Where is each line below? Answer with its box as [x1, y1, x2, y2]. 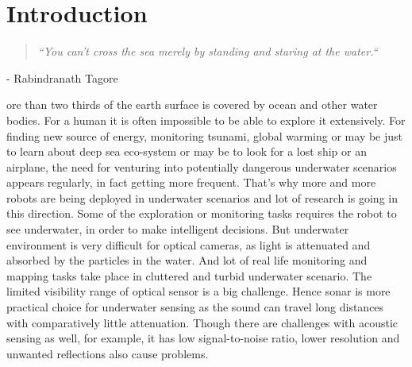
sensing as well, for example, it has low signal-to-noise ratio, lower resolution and [6, 330, 400, 346]
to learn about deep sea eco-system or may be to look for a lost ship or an [6, 143, 367, 160]
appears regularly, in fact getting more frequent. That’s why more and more [6, 174, 376, 191]
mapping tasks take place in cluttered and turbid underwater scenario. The [6, 267, 372, 284]
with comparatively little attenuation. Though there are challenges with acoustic [6, 314, 398, 330]
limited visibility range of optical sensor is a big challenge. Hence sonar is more [6, 283, 391, 299]
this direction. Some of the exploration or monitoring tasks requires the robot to [6, 205, 397, 222]
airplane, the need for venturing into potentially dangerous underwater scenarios [6, 158, 397, 175]
